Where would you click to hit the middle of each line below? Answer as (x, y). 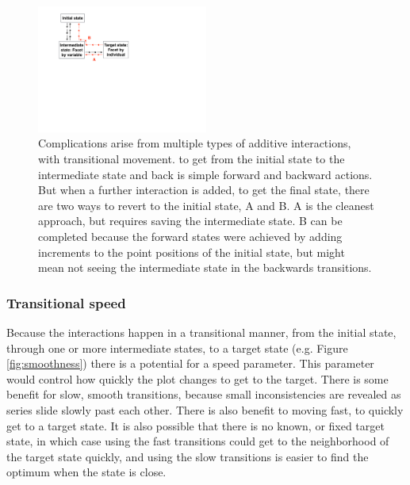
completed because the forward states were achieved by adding (190, 236)
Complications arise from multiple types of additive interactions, (195, 143)
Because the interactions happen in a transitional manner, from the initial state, (201, 332)
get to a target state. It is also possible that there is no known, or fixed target (195, 425)
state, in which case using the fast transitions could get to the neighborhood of (198, 441)
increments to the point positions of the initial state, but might (192, 252)
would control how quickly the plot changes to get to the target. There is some (197, 378)
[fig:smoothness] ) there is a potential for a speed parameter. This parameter (190, 363)
